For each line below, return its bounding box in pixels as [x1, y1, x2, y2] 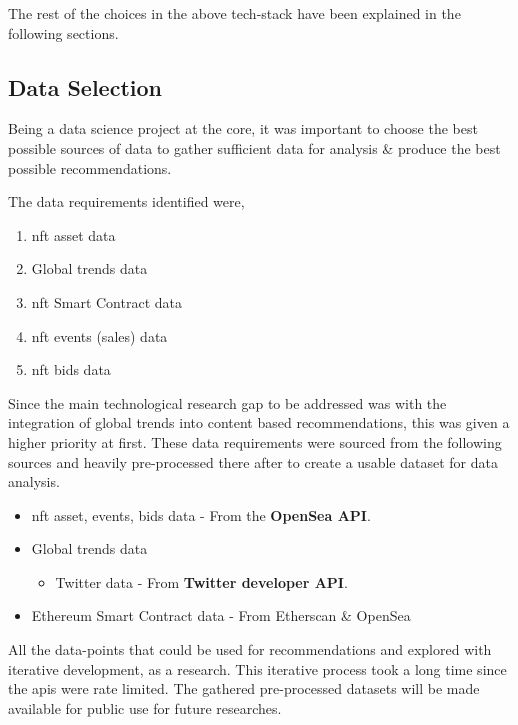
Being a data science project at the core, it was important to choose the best [8, 118, 478, 139]
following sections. [8, 22, 119, 43]
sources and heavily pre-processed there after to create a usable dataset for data [8, 451, 498, 472]
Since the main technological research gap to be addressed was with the [8, 392, 447, 413]
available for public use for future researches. [8, 697, 282, 718]
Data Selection [8, 71, 162, 102]
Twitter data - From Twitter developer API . [55, 571, 348, 592]
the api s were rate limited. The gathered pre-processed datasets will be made [8, 678, 480, 699]
